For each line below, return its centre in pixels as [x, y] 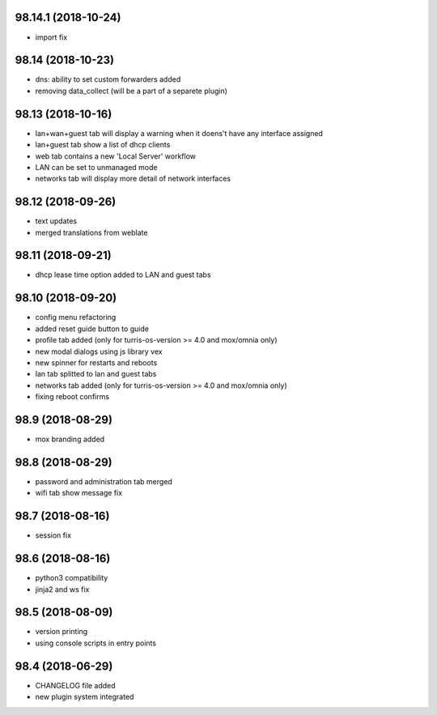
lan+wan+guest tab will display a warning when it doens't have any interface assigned [179, 133]
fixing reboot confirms [72, 397]
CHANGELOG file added [76, 685]
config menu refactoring [76, 317]
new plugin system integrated [85, 697]
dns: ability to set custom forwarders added [108, 79]
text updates [56, 221]
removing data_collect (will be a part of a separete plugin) [132, 91]
